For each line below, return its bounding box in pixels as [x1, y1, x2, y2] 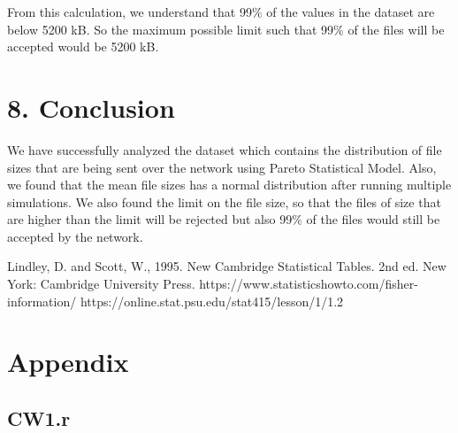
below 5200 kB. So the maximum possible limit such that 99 [7, 19, 334, 38]
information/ [7, 291, 77, 310]
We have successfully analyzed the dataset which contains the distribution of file [7, 140, 442, 159]
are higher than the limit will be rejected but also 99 [7, 210, 293, 228]
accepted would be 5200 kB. [7, 37, 159, 56]
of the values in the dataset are [266, 3, 435, 20]
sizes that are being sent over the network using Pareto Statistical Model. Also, [7, 158, 437, 176]
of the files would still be [306, 210, 440, 228]
